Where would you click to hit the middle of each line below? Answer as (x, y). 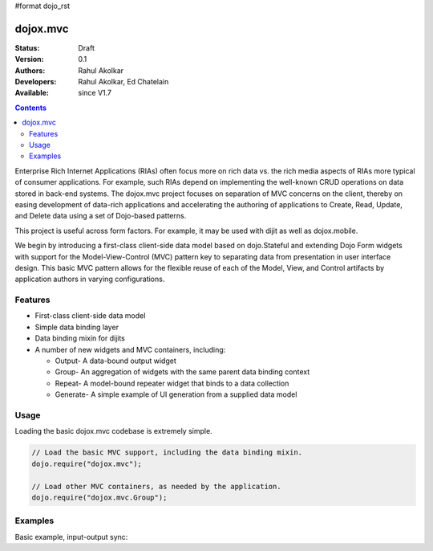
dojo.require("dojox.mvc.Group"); (99, 497)
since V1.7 (95, 93)
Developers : (36, 82)
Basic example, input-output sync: (71, 537)
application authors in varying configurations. (90, 279)
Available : (32, 93)
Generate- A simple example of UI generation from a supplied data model (176, 394)
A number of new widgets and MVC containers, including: (130, 349)
